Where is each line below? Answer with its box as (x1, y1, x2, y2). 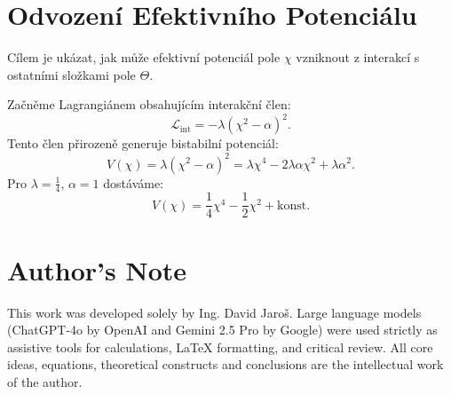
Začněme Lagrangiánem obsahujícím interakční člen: (7, 95, 291, 114)
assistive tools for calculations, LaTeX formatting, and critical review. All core (7, 337, 433, 356)
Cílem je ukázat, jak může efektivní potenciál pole (7, 48, 281, 67)
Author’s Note (7, 251, 187, 288)
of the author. (7, 372, 83, 390)
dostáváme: (103, 173, 164, 192)
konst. (277, 199, 311, 212)
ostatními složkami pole (7, 65, 136, 83)
